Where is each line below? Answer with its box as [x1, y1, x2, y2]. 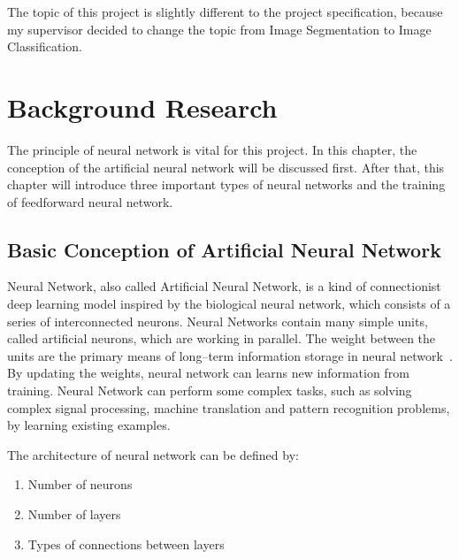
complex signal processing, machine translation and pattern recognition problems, [7, 398, 450, 417]
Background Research [7, 88, 278, 125]
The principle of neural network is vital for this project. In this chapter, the [7, 140, 417, 158]
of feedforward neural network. [7, 192, 173, 211]
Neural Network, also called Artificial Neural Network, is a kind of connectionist [7, 277, 441, 295]
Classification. [7, 37, 82, 56]
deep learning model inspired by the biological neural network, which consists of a [7, 295, 451, 313]
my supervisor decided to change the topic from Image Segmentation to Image [7, 19, 432, 38]
